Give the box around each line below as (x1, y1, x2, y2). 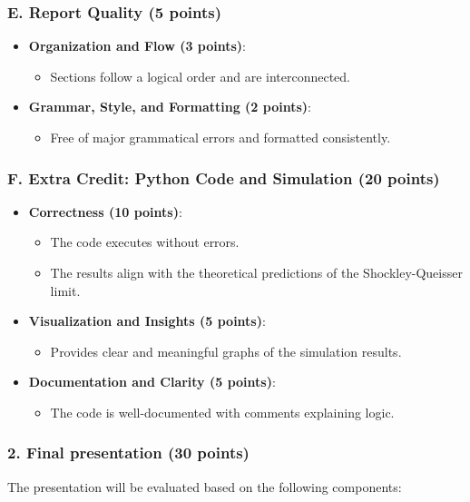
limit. (50, 281, 81, 300)
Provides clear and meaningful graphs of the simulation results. (50, 341, 402, 360)
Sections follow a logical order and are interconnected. (50, 66, 350, 85)
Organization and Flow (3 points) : (28, 36, 247, 55)
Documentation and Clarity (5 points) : (28, 372, 276, 391)
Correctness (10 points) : (28, 202, 182, 221)
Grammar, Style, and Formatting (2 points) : (28, 97, 311, 116)
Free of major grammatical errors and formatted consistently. (50, 128, 391, 146)
